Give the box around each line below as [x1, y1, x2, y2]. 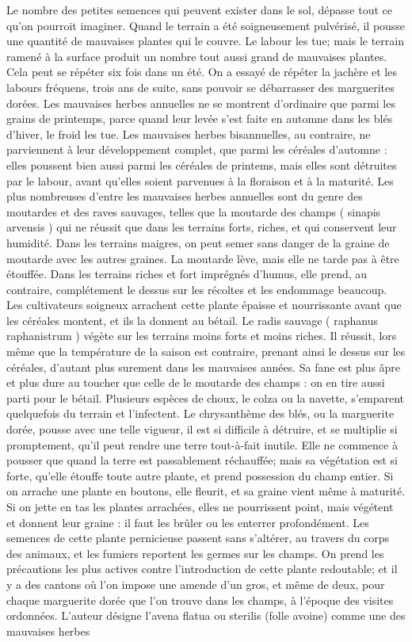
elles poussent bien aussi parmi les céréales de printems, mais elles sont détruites [6, 156, 397, 173]
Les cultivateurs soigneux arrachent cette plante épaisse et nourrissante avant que [6, 296, 402, 313]
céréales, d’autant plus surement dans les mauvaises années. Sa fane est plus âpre [6, 358, 401, 375]
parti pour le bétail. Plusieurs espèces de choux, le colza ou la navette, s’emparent [6, 389, 404, 406]
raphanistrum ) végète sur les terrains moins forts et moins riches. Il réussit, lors [6, 327, 397, 344]
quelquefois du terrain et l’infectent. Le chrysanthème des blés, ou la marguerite [6, 405, 395, 422]
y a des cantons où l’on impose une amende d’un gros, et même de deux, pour [6, 575, 385, 592]
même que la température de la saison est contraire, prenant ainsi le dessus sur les [6, 343, 406, 360]
